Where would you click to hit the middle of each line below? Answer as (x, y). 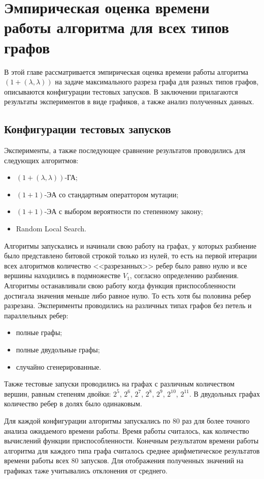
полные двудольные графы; (58, 349)
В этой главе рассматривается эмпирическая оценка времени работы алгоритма (126, 71)
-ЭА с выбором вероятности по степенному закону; (124, 211)
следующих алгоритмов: (41, 160)
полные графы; (39, 332)
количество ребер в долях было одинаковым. (73, 403)
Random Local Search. (51, 229)
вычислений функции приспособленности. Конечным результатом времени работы (131, 441)
